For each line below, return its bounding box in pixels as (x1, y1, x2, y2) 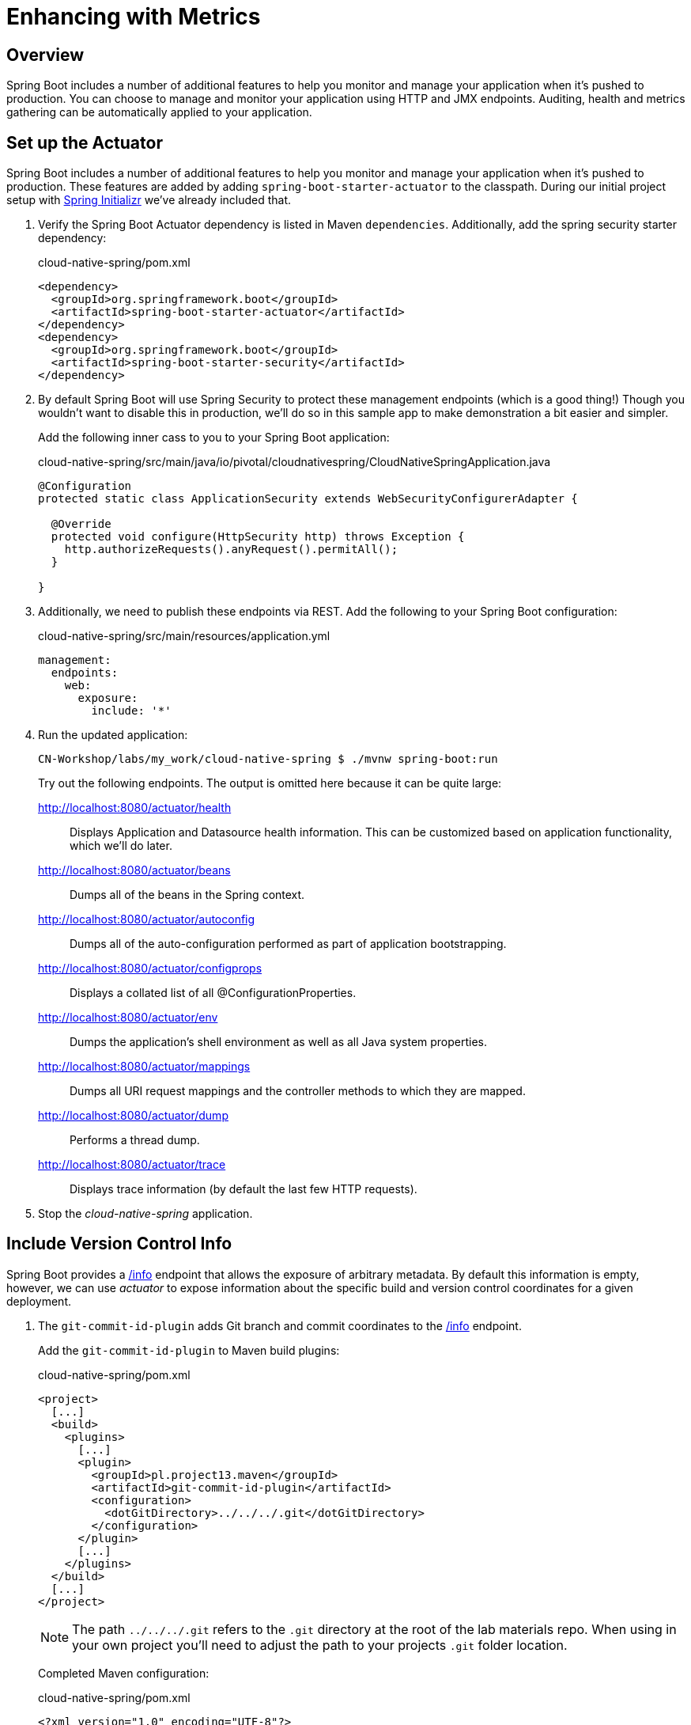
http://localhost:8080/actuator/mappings (38, 1060, 251, 1074)
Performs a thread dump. (70, 1133, 200, 1147)
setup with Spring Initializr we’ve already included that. (6, 193, 292, 207)
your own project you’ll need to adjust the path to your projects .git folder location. (72, 1636, 568, 1653)
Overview (6, 44, 85, 65)
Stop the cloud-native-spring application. (38, 1207, 253, 1221)
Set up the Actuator (6, 132, 163, 153)
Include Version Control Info (6, 1234, 232, 1254)
